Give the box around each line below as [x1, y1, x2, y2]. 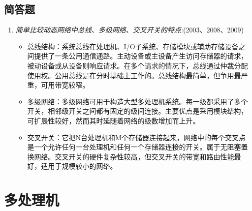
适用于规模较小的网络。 [41, 161, 117, 171]
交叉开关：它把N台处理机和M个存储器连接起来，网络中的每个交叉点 [27, 132, 246, 142]
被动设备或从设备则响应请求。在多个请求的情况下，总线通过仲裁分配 [27, 60, 248, 70]
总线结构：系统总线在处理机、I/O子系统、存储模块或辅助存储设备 [27, 41, 239, 51]
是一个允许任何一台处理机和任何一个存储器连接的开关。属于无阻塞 [27, 142, 241, 152]
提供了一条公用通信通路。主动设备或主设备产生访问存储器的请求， [34, 51, 248, 61]
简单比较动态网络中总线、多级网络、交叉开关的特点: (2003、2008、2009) [15, 25, 244, 35]
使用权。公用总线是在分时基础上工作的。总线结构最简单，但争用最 [27, 70, 241, 80]
